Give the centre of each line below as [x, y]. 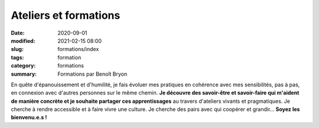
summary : [24, 74]
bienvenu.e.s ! [29, 117]
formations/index [78, 49]
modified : [23, 41]
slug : [17, 49]
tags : [17, 57]
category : [23, 66]
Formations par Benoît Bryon [92, 74]
